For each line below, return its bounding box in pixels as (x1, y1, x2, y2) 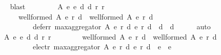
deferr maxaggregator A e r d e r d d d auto (32, 21, 211, 32)
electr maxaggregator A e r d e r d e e (32, 41, 172, 52)
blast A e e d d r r (10, 1, 105, 11)
